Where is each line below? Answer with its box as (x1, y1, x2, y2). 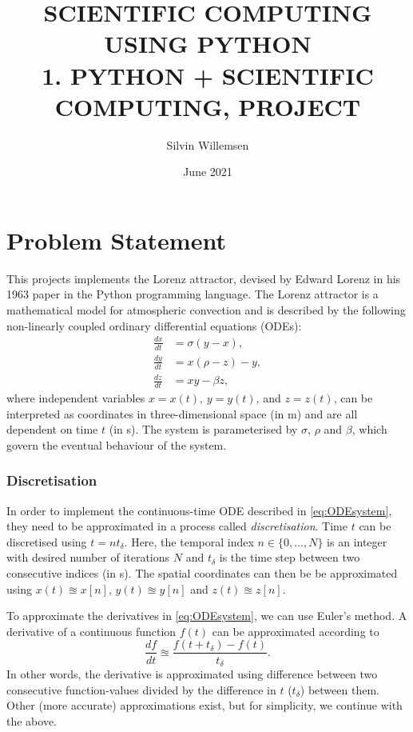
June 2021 (183, 163, 232, 180)
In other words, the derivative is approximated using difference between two (6, 665, 378, 682)
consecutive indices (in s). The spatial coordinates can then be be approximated (6, 565, 398, 582)
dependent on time (6, 421, 98, 438)
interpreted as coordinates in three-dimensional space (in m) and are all (6, 405, 358, 422)
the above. (6, 712, 57, 729)
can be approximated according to (212, 622, 379, 639)
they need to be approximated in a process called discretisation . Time (6, 518, 347, 534)
